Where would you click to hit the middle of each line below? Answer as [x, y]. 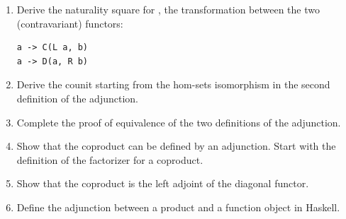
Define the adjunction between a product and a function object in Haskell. [178, 207]
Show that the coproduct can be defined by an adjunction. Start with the [176, 146]
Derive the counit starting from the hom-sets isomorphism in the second [173, 84]
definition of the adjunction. [77, 98]
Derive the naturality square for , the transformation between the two [168, 9]
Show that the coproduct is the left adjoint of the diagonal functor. [163, 183]
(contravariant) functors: [70, 23]
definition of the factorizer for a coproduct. [110, 159]
